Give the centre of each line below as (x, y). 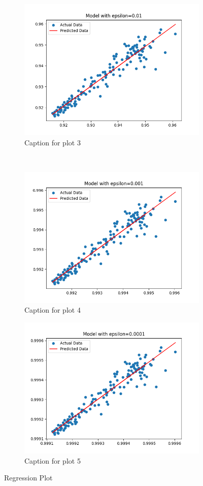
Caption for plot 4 (53, 310)
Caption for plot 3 (53, 142)
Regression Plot (28, 478)
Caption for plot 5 (53, 460)
